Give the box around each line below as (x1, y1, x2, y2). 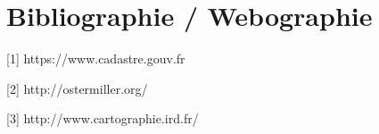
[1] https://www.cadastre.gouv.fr (6, 49, 185, 68)
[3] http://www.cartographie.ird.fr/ (6, 109, 199, 128)
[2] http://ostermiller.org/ (6, 79, 148, 97)
